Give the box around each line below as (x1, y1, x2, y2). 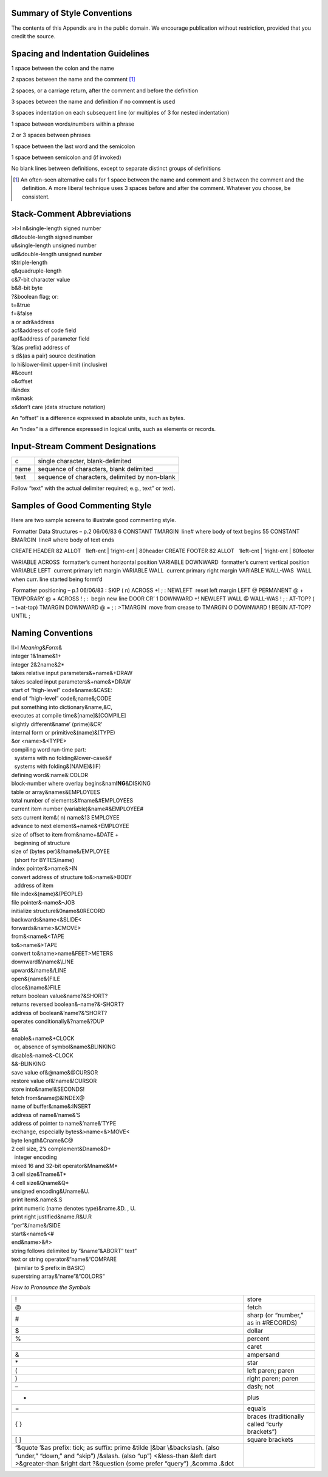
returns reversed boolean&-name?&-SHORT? (11, 1000, 125, 1008)
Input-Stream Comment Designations (11, 441, 156, 452)
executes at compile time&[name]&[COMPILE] (11, 712, 126, 719)
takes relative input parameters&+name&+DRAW (11, 670, 133, 677)
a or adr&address (11, 318, 55, 325)
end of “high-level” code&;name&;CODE (11, 695, 112, 702)
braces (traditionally (247, 1412, 304, 1421)
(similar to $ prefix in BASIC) (14, 1264, 85, 1271)
